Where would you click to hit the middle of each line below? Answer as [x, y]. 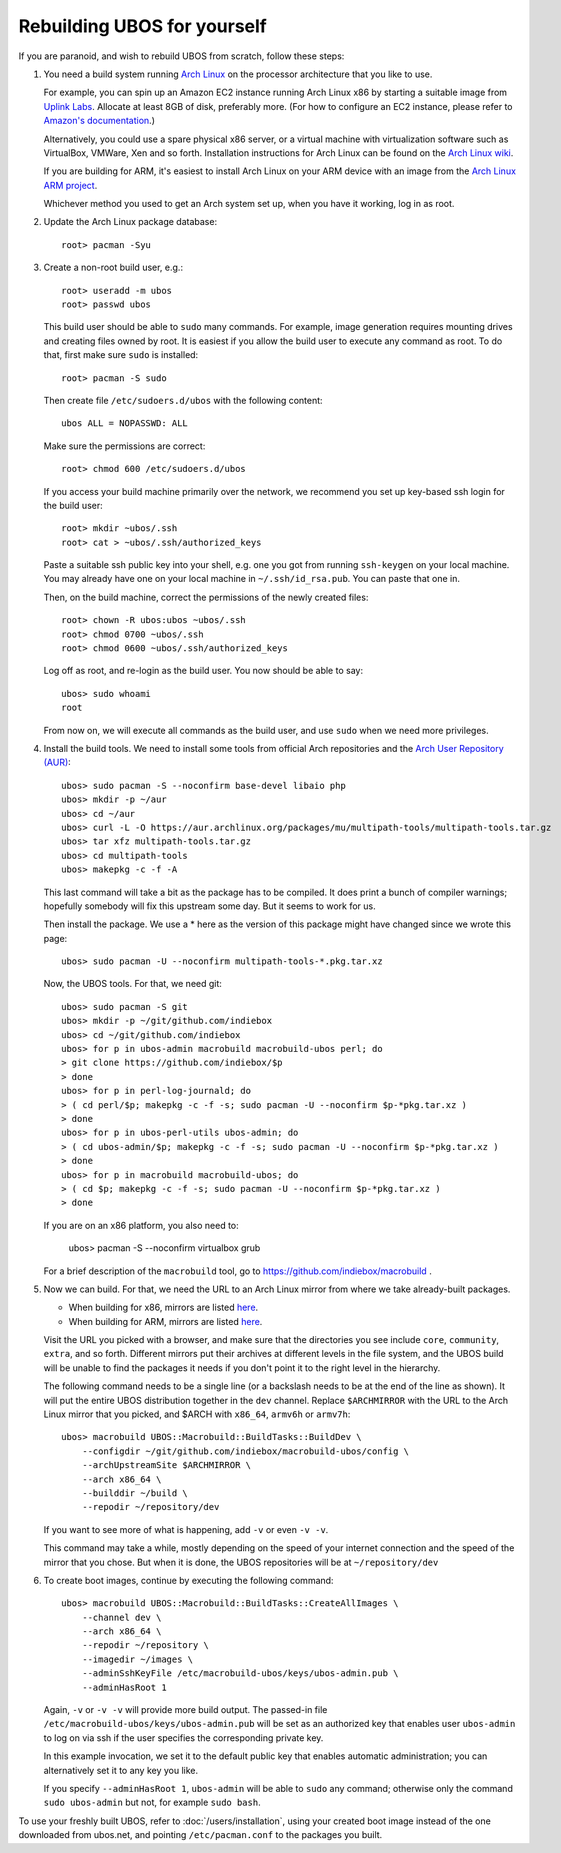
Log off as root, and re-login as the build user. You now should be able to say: [203, 671]
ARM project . [70, 185]
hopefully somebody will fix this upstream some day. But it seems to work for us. [209, 906]
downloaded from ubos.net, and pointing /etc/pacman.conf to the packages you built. [200, 1835]
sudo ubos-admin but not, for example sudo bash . [152, 1802]
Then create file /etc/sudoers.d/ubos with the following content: [183, 400]
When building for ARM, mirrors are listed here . [165, 1321]
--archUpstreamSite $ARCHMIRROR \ [166, 1465]
